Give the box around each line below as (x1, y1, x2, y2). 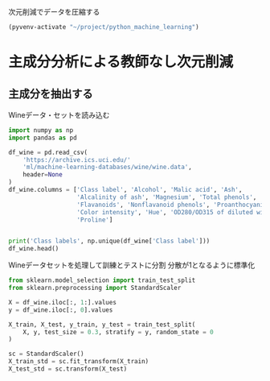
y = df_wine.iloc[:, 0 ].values (8, 305, 113, 314)
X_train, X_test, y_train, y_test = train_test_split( (8, 321, 196, 329)
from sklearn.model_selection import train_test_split (8, 276, 196, 284)
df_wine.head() (8, 245, 59, 253)
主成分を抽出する (8, 87, 93, 101)
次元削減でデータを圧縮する (8, 7, 100, 16)
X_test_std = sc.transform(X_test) (8, 365, 128, 373)
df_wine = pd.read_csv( (8, 148, 88, 156)
